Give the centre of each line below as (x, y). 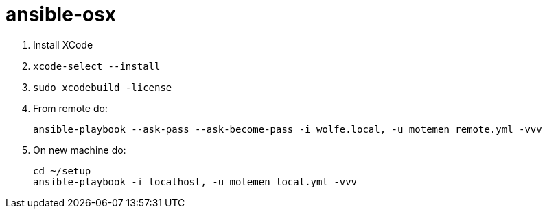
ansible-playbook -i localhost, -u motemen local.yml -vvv (195, 182)
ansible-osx (61, 14)
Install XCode (63, 44)
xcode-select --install (97, 66)
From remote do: (70, 108)
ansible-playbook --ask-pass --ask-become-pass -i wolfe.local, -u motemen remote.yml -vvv (288, 129)
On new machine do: (80, 150)
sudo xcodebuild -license (103, 87)
